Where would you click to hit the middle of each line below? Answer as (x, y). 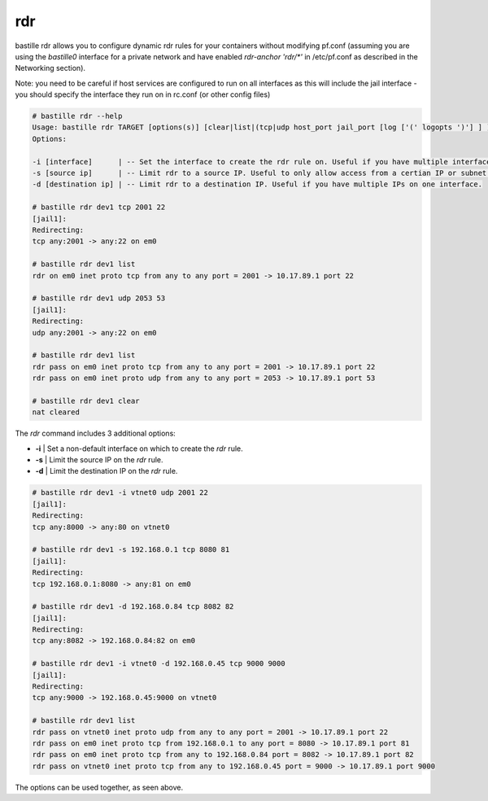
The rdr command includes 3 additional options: (96, 433)
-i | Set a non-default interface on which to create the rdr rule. (139, 449)
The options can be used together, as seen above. (99, 787)
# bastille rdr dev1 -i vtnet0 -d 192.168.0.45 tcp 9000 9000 (159, 664)
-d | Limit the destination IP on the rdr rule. (107, 471)
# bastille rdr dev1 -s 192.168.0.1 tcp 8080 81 (131, 550)
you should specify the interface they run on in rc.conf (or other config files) (143, 94)
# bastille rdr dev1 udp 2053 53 (99, 298)
